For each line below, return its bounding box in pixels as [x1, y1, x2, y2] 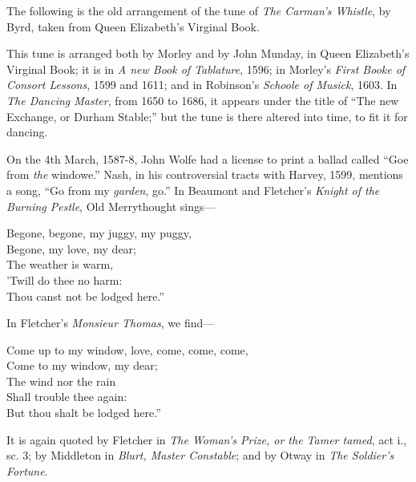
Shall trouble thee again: [6, 388, 127, 405]
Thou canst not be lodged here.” [6, 287, 164, 304]
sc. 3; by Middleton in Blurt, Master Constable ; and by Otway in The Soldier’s [6, 447, 394, 464]
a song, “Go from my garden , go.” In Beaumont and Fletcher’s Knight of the [6, 181, 380, 198]
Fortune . [6, 462, 48, 479]
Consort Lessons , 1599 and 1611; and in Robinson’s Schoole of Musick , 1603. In [6, 76, 398, 93]
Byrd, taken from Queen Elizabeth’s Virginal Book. [6, 18, 260, 34]
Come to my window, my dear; [6, 357, 158, 374]
